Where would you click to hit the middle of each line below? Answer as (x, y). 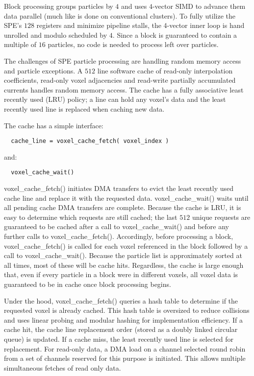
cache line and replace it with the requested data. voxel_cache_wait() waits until (126, 198)
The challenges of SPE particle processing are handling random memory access (123, 60)
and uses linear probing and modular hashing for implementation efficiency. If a (123, 319)
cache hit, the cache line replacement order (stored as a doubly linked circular (121, 329)
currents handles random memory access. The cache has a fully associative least (124, 89)
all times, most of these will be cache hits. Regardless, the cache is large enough (124, 265)
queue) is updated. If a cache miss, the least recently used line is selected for (119, 339)
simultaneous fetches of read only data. (63, 367)
